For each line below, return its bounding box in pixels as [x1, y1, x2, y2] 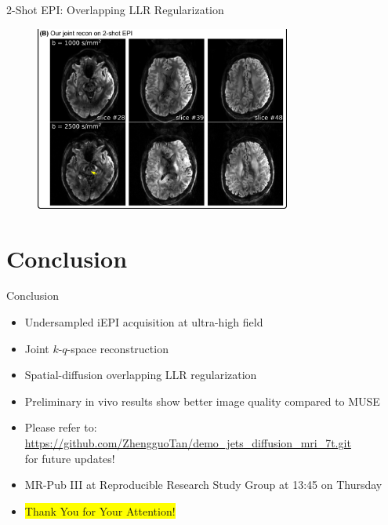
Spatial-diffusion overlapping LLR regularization [24, 366, 257, 383]
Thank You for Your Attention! [24, 502, 176, 519]
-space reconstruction [67, 340, 169, 356]
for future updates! [24, 450, 115, 466]
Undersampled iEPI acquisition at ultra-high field [24, 314, 263, 330]
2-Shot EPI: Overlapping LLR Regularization [6, 2, 224, 17]
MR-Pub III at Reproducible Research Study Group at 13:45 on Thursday [24, 476, 383, 493]
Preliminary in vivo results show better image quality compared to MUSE [24, 392, 380, 409]
